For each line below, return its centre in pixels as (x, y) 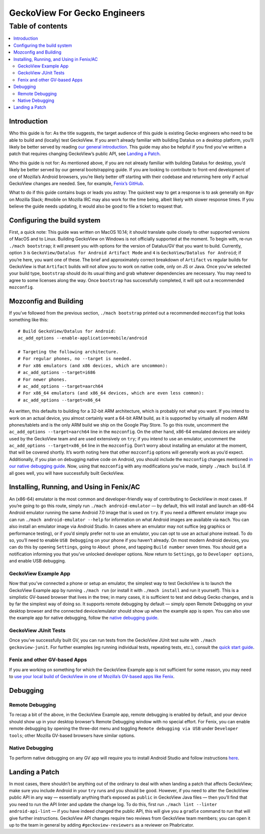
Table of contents (38, 26)
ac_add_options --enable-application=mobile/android (82, 338)
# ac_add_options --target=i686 (57, 372)
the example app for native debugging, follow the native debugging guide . (84, 618)
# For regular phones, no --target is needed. (75, 359)
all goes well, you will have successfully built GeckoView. (67, 473)
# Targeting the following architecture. (68, 352)
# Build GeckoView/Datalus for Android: (67, 331)
